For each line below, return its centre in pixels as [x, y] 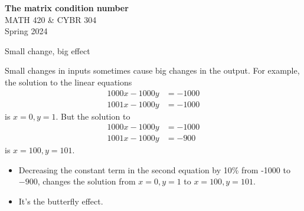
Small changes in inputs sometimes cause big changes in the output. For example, [152, 70]
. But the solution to [93, 116]
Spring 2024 [26, 31]
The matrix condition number [67, 8]
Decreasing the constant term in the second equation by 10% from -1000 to [154, 169]
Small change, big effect [48, 50]
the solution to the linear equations [68, 82]
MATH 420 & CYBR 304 [51, 19]
